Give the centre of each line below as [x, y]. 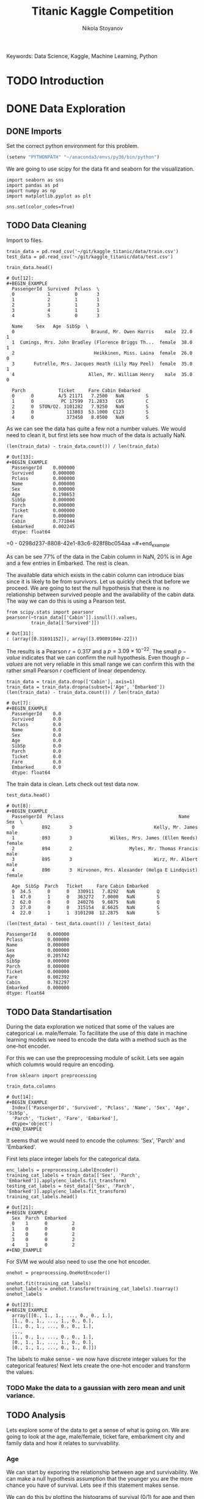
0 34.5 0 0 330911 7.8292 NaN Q [86, 892]
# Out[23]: [20, 1305]
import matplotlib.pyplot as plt [49, 196]
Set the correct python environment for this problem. [73, 146]
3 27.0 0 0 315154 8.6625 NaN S [86, 908]
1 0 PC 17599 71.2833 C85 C [80, 401]
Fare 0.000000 [43, 516]
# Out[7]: [19, 703]
